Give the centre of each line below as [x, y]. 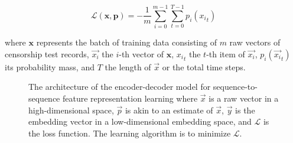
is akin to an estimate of [169, 110]
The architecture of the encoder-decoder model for [120, 87]
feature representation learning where [130, 98]
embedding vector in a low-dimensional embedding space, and [140, 121]
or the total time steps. [204, 66]
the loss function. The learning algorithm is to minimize [130, 133]
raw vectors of [255, 42]
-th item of [226, 53]
